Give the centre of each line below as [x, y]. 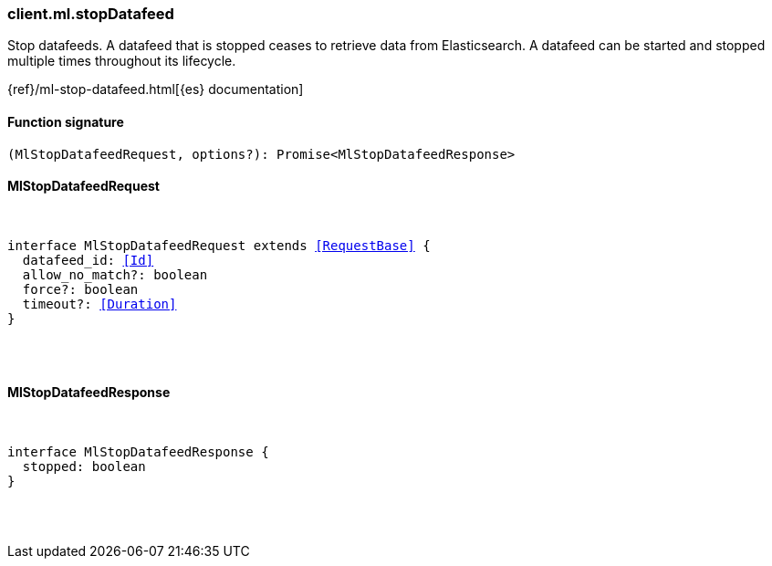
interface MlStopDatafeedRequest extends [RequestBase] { [219, 245]
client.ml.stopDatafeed [91, 14]
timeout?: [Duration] [99, 304]
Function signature [66, 121]
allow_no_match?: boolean [115, 274]
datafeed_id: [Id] [88, 260]
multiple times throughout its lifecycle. [122, 61]
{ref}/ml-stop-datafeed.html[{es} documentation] [156, 89]
